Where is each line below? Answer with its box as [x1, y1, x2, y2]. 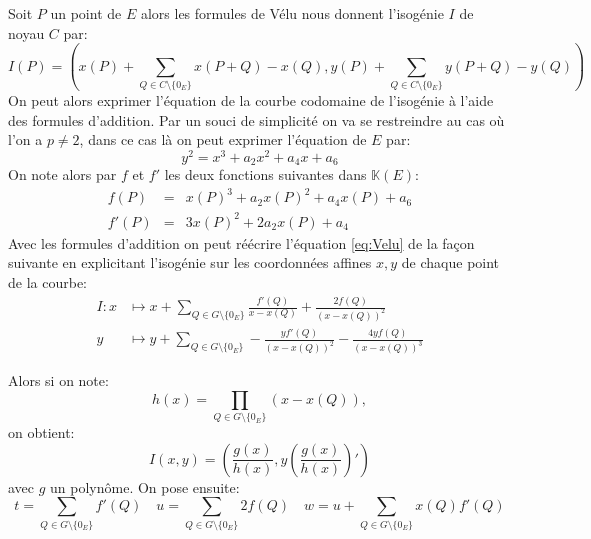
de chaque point [401, 252, 500, 273]
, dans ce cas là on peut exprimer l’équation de [79, 129, 367, 150]
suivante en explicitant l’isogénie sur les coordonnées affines [8, 252, 372, 273]
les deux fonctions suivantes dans [164, 164, 367, 185]
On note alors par [8, 164, 117, 185]
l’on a [8, 129, 43, 150]
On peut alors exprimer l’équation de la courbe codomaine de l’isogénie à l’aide [8, 89, 494, 110]
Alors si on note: [8, 370, 109, 391]
